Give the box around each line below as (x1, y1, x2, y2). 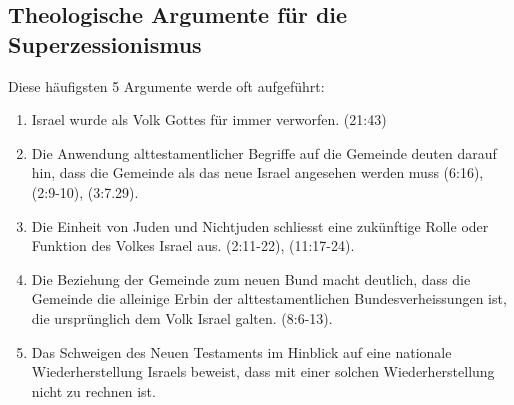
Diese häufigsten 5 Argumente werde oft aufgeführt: (8, 75, 325, 96)
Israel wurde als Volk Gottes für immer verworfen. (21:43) (31, 109, 387, 130)
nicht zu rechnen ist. (31, 380, 156, 401)
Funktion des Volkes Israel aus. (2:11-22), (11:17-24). (31, 235, 355, 256)
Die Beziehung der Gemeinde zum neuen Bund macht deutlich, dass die (31, 268, 471, 289)
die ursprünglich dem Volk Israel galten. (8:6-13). (31, 307, 333, 328)
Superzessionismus (8, 28, 202, 59)
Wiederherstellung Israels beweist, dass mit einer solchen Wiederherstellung (31, 361, 495, 382)
